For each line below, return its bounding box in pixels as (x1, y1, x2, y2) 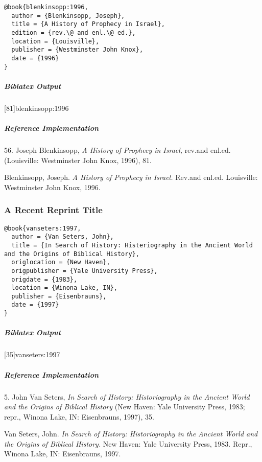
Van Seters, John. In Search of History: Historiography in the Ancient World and (4, 428, 258, 439)
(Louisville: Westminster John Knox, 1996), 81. (4, 154, 152, 165)
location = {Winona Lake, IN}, (11, 284, 117, 292)
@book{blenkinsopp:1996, (4, 4, 88, 11)
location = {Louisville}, (11, 37, 100, 45)
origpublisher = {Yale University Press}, (11, 267, 158, 274)
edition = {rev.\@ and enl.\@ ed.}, (11, 29, 136, 36)
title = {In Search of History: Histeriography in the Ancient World (11, 241, 253, 249)
